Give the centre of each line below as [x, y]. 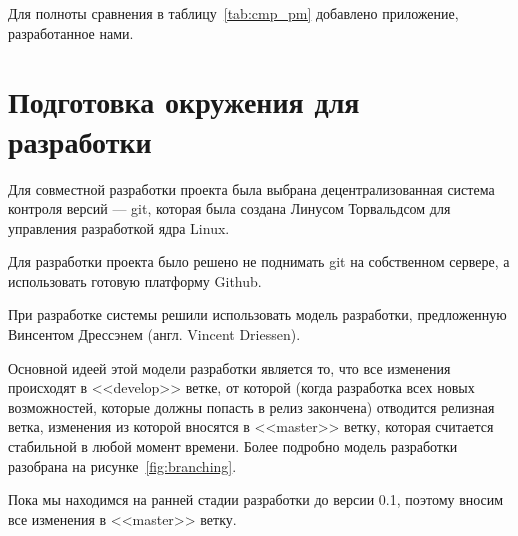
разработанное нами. [71, 32]
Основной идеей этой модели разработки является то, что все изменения [229, 367]
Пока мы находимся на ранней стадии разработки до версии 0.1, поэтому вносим [256, 499]
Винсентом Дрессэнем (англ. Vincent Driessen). [154, 334]
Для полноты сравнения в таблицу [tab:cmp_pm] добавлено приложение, [233, 13]
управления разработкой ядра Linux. [119, 227]
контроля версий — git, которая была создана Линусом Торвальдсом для [229, 208]
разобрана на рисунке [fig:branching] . [122, 465]
